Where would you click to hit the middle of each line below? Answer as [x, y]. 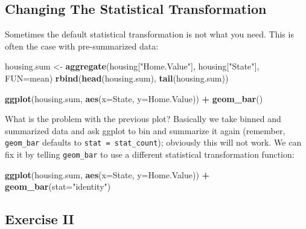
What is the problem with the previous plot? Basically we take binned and [143, 119]
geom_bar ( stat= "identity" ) [58, 186]
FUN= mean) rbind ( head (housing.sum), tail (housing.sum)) [117, 78]
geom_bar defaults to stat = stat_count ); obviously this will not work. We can [153, 142]
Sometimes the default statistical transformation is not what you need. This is [149, 34]
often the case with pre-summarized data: [82, 46]
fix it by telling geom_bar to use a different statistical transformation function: [150, 154]
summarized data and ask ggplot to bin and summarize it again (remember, [145, 130]
